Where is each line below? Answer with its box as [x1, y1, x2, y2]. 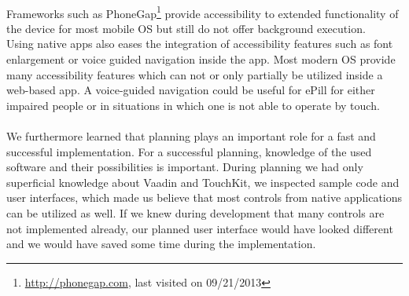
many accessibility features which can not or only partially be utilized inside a [6, 66, 383, 82]
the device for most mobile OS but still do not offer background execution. [6, 20, 366, 36]
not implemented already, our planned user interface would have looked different [6, 220, 393, 236]
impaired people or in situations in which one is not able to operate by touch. [6, 97, 380, 113]
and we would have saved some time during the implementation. [6, 236, 316, 252]
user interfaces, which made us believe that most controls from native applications [6, 189, 403, 206]
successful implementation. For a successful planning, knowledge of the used [6, 143, 372, 159]
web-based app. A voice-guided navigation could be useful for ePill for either [6, 82, 375, 98]
